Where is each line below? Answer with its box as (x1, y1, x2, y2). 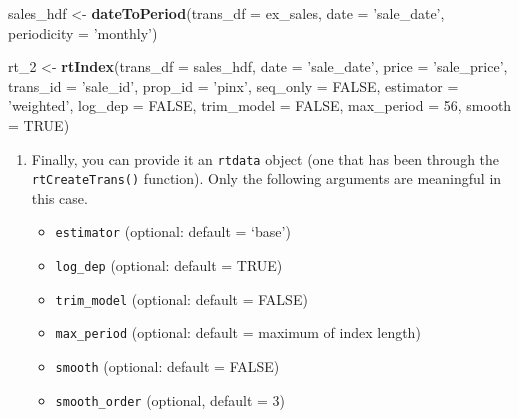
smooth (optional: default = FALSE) (55, 356, 280, 377)
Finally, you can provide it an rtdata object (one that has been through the (31, 148, 500, 169)
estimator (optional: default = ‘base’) (55, 221, 291, 242)
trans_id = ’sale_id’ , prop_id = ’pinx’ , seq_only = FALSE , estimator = (8, 75, 459, 96)
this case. (31, 187, 88, 208)
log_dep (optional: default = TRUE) (55, 255, 283, 276)
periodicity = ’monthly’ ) (8, 22, 158, 43)
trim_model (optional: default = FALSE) (55, 288, 308, 309)
